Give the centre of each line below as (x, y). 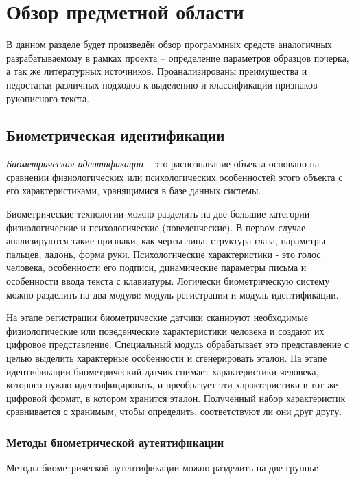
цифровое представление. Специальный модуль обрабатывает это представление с (178, 344)
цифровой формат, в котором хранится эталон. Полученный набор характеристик (176, 398)
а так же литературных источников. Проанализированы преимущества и (157, 71)
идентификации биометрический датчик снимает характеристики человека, (163, 371)
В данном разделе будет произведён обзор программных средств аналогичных (169, 44)
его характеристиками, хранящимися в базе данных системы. (134, 190)
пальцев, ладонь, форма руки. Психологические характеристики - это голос (164, 254)
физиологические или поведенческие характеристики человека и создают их (165, 330)
